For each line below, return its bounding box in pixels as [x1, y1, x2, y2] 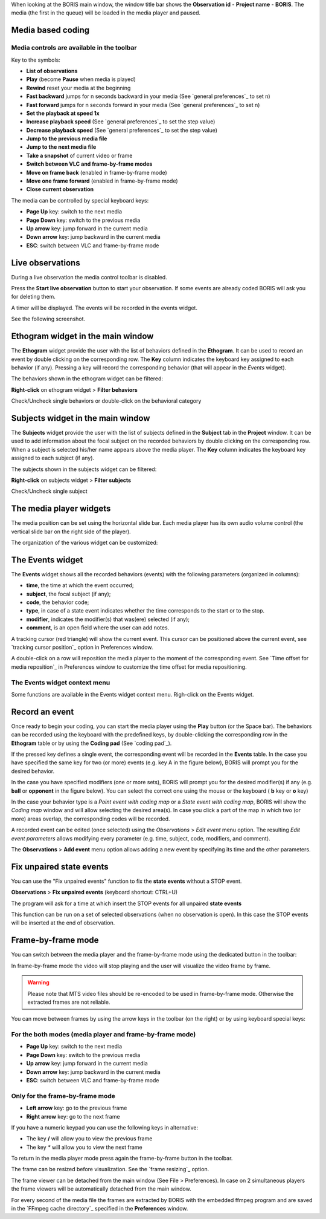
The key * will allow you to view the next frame [26, 1143, 142, 1151]
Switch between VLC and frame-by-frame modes [26, 160, 153, 167]
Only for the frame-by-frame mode [11, 1091, 116, 1100]
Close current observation [26, 186, 94, 193]
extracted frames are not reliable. [27, 998, 110, 1006]
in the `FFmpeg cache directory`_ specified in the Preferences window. [11, 1205, 188, 1212]
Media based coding [11, 25, 90, 36]
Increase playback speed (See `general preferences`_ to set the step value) [26, 118, 216, 125]
